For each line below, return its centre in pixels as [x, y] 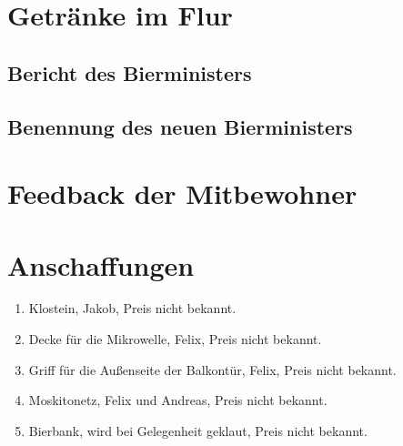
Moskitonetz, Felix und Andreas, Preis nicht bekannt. [178, 400]
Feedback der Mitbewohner [182, 193]
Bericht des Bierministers [130, 72]
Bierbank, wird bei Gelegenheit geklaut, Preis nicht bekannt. [198, 430]
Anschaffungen [101, 264]
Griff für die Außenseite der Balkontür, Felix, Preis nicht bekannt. [212, 369]
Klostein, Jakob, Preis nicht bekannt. [132, 308]
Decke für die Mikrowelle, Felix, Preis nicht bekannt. [175, 339]
